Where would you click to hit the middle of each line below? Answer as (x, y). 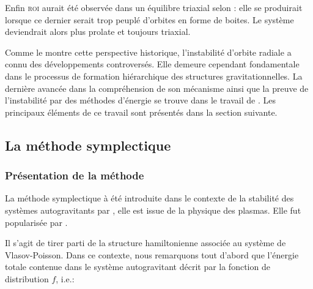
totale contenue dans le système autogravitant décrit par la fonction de (138, 267)
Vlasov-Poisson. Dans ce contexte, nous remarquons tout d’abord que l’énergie (152, 254)
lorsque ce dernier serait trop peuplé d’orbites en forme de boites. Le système (149, 19)
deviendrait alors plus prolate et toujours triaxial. (98, 32)
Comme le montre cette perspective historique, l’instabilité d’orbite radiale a (148, 52)
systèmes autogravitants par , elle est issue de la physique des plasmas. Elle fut (153, 210)
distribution (27, 278)
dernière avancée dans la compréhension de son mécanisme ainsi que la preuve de (157, 88)
